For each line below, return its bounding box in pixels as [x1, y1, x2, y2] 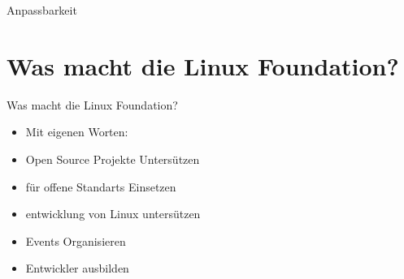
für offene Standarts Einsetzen [25, 178, 176, 195]
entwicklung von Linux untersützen [25, 205, 201, 222]
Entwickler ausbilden [25, 260, 129, 277]
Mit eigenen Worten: [25, 123, 128, 140]
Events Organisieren [25, 232, 126, 249]
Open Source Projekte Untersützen [25, 150, 200, 167]
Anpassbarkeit [7, 2, 77, 18]
